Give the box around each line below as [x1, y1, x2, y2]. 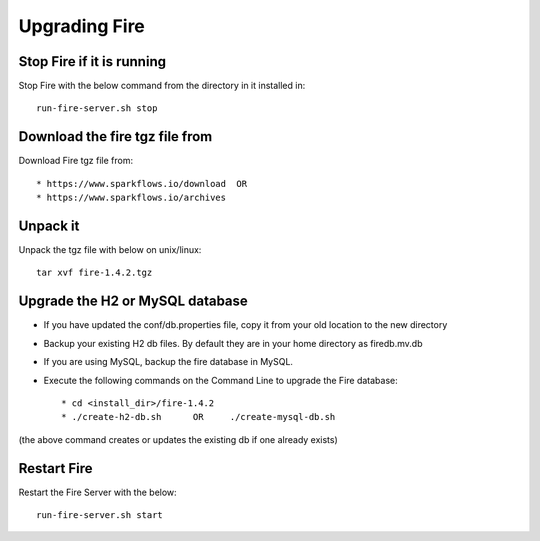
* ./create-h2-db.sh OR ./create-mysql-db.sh [61, 411, 336, 423]
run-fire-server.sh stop [36, 103, 158, 114]
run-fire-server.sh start [36, 509, 164, 520]
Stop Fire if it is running [18, 53, 167, 70]
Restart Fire [18, 460, 93, 477]
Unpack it [18, 217, 80, 234]
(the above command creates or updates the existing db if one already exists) [18, 433, 339, 445]
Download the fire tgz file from [18, 128, 213, 145]
